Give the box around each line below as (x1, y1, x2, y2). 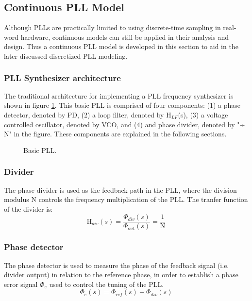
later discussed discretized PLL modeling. (4, 50, 128, 61)
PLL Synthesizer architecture (4, 71, 121, 84)
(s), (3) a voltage (178, 109, 228, 119)
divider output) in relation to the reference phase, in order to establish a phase (4, 269, 238, 280)
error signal (4, 279, 38, 289)
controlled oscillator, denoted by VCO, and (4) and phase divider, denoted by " (4, 119, 240, 129)
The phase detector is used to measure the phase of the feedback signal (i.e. (4, 260, 229, 270)
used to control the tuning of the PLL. (49, 279, 164, 289)
